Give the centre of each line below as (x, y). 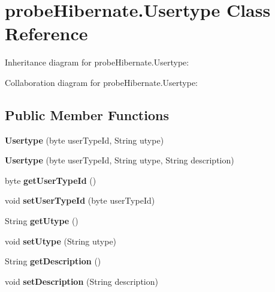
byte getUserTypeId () (51, 180)
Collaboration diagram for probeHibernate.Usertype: (101, 82)
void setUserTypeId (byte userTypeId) (80, 200)
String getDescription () (53, 261)
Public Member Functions (87, 114)
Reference (46, 33)
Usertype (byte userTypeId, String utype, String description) (120, 160)
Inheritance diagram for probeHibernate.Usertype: (97, 62)
